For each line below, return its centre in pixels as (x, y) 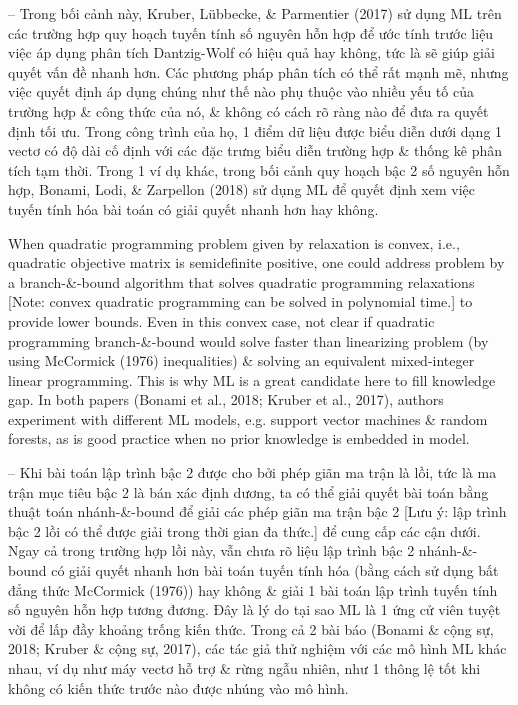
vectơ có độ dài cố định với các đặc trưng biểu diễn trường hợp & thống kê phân (255, 150)
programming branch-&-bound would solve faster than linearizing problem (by (248, 340)
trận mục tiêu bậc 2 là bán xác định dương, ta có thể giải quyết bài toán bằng (248, 491)
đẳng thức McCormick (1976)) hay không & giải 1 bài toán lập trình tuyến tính (253, 589)
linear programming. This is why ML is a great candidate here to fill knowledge (252, 379)
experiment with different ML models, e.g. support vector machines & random (248, 418)
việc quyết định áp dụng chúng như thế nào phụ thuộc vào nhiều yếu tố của (241, 91)
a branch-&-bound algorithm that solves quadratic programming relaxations (241, 281)
